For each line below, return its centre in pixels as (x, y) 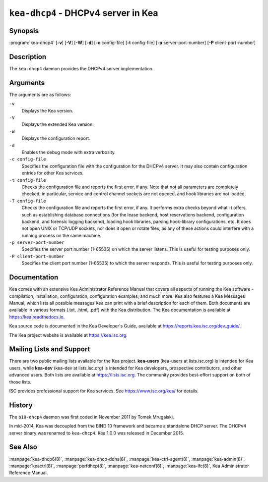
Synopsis (24, 30)
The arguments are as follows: (40, 95)
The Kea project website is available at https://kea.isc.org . (68, 335)
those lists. (20, 382)
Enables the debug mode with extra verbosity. (69, 152)
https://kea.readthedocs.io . (37, 317)
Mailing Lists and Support (50, 349)
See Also (23, 447)
